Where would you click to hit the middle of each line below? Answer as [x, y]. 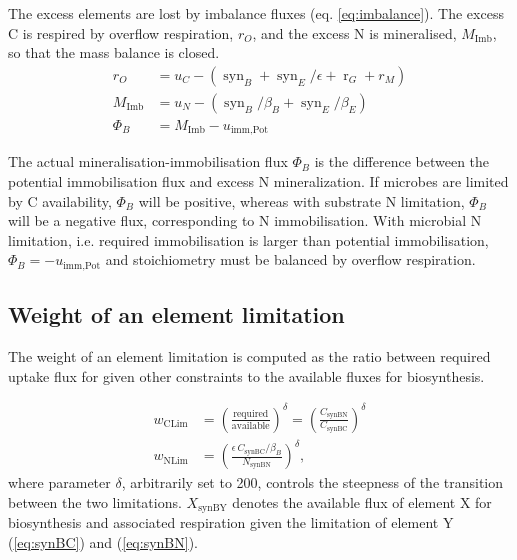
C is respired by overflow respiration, [121, 32]
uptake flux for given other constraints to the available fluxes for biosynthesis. [246, 375]
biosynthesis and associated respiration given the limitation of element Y [231, 522]
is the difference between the [402, 161]
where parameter [59, 482]
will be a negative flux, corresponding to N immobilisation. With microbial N [245, 220]
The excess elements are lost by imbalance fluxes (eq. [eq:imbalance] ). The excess [256, 13]
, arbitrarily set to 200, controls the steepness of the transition [312, 482]
